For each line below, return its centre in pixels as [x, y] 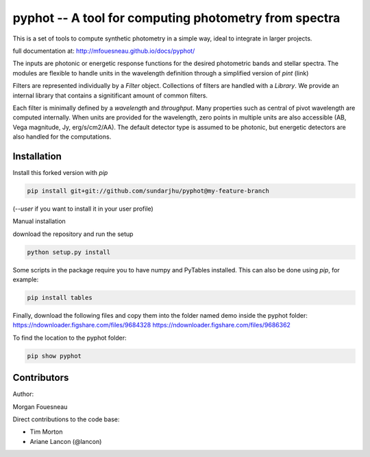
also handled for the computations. [62, 137]
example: [26, 280]
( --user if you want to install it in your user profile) [83, 209]
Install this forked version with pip [60, 172]
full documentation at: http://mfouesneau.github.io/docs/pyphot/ [104, 51]
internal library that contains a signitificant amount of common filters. [110, 95]
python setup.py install [69, 252]
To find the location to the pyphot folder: [70, 338]
